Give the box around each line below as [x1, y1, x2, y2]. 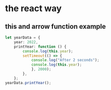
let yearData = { [5, 35, 41, 40]
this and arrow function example [5, 22, 106, 31]
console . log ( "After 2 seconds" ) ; [31, 58, 99, 63]
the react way [5, 3, 62, 14]
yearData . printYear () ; [5, 80, 51, 85]
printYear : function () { [14, 44, 67, 49]
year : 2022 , [14, 39, 38, 44]
